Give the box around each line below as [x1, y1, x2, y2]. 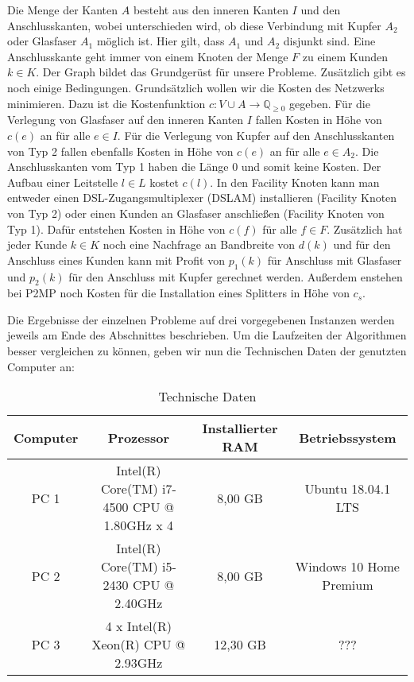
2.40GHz [114, 594, 163, 613]
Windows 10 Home [295, 557, 400, 576]
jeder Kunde [7, 236, 68, 253]
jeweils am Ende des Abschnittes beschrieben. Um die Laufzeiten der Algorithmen [7, 327, 407, 343]
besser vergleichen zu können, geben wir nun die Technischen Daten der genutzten [7, 343, 407, 359]
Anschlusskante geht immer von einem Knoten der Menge [7, 48, 288, 64]
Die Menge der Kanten [7, 2, 118, 17]
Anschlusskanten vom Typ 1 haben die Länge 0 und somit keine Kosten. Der [7, 158, 381, 175]
